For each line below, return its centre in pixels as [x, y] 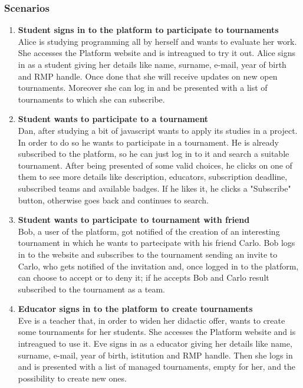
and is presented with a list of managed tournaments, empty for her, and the [157, 366]
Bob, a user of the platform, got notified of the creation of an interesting [149, 231]
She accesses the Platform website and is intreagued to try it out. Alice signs [157, 53]
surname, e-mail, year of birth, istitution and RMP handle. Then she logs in [155, 355]
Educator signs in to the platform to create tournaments [135, 309]
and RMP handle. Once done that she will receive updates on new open [148, 76]
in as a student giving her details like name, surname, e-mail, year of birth [152, 64]
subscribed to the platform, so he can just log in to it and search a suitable [154, 154]
